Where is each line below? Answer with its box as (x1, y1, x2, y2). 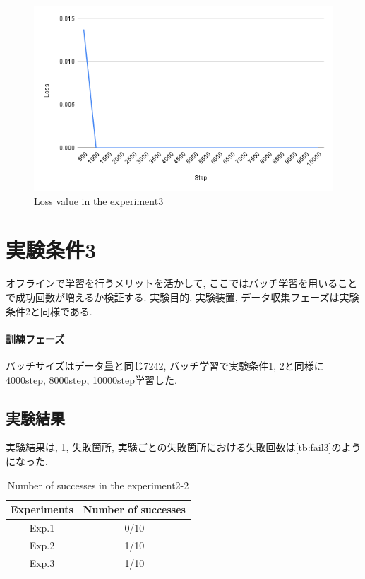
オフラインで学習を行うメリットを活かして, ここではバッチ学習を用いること (6, 276, 358, 291)
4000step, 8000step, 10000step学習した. (6, 372, 177, 387)
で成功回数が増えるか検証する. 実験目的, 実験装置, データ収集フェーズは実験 (6, 290, 359, 305)
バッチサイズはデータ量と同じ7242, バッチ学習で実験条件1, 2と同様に (6, 358, 324, 373)
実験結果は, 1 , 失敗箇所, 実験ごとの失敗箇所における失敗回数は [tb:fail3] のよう (6, 440, 361, 455)
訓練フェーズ (6, 331, 65, 346)
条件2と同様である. (6, 303, 92, 318)
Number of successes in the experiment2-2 (7, 477, 189, 492)
